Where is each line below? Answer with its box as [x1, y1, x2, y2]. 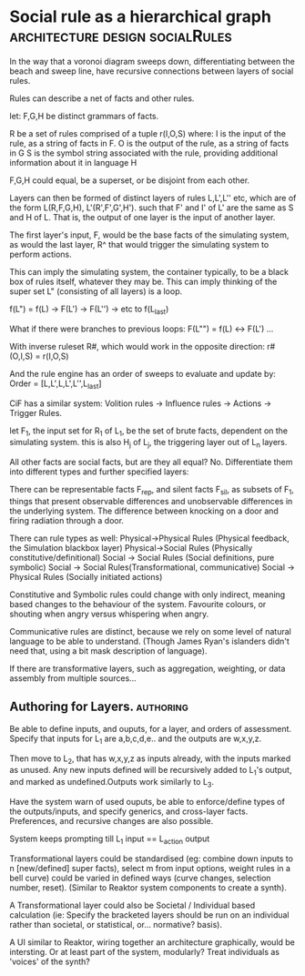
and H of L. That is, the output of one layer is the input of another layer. [9, 211, 276, 222]
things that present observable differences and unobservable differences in [9, 495, 293, 506]
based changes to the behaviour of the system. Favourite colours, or [9, 598, 267, 609]
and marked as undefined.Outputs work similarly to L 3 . [9, 777, 215, 789]
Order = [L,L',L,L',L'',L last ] [9, 378, 102, 391]
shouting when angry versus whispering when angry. [9, 608, 209, 619]
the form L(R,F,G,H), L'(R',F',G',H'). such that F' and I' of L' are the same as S [9, 202, 294, 213]
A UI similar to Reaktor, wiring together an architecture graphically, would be [9, 936, 296, 948]
